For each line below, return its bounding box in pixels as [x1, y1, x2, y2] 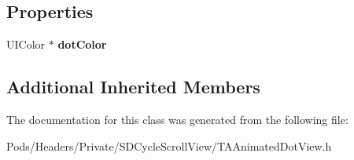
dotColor [57, 36, 107, 53]
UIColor [6, 36, 46, 53]
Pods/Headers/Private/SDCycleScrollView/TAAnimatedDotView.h [6, 137, 332, 154]
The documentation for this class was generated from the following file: [6, 111, 348, 127]
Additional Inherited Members [6, 75, 260, 99]
